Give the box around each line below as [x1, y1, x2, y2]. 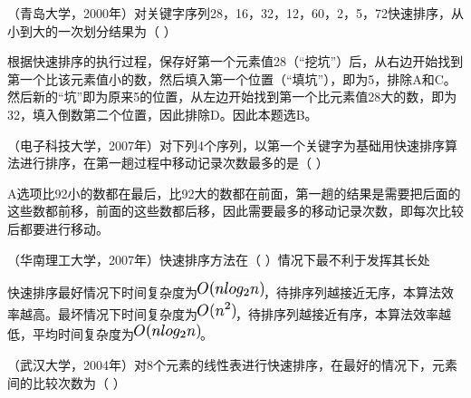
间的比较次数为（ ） [7, 373, 126, 392]
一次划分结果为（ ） [57, 21, 177, 40]
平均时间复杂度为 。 [32, 325, 213, 344]
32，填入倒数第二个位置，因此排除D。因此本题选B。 [7, 104, 318, 123]
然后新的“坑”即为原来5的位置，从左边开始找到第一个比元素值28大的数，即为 [7, 87, 457, 106]
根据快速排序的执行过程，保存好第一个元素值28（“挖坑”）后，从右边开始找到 [7, 52, 464, 71]
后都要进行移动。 [7, 218, 109, 238]
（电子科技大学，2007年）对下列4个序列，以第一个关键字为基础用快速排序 [7, 135, 445, 154]
